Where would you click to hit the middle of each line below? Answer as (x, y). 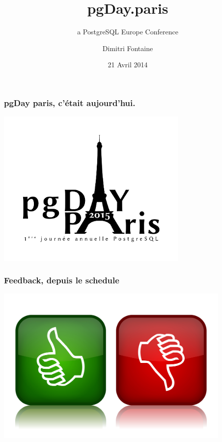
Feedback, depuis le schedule (62, 280)
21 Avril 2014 (128, 65)
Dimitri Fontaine (128, 48)
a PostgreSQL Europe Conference (128, 32)
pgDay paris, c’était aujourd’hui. (70, 102)
